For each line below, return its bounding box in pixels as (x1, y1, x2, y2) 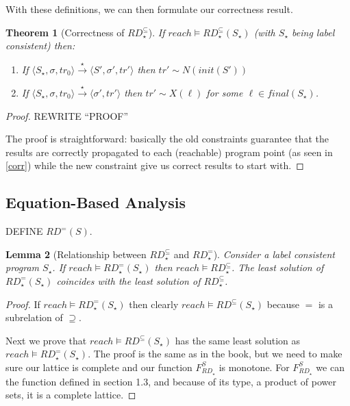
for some (206, 85, 243, 99)
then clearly (129, 296, 179, 311)
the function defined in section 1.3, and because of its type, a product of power (5, 374, 336, 388)
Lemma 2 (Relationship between (5, 246, 147, 261)
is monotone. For (218, 359, 290, 374)
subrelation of (5, 310, 63, 325)
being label (292, 25, 335, 39)
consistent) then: (5, 38, 75, 53)
